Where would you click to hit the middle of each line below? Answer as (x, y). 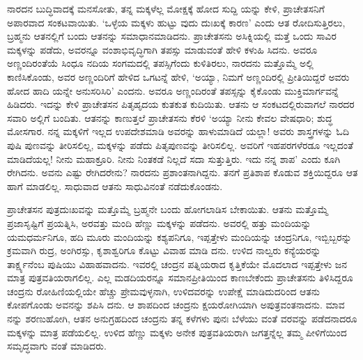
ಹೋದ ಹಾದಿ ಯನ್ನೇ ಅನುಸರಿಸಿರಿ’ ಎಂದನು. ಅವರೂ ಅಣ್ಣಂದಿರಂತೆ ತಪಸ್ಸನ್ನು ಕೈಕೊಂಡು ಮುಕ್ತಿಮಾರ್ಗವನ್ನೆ (173, 90)
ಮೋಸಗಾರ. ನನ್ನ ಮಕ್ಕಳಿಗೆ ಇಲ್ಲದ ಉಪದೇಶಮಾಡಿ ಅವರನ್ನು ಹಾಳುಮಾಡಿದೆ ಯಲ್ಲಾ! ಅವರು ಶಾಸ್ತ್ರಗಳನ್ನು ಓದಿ (178, 131)
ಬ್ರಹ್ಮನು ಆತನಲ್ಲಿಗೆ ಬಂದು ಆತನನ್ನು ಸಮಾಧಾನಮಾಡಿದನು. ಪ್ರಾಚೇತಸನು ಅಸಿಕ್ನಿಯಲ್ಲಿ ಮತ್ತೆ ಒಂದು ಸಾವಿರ (172, 36)
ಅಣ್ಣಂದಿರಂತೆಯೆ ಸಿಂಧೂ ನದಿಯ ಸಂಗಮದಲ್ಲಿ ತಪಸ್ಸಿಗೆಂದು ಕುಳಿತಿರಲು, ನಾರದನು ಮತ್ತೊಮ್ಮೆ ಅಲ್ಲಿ (160, 63)
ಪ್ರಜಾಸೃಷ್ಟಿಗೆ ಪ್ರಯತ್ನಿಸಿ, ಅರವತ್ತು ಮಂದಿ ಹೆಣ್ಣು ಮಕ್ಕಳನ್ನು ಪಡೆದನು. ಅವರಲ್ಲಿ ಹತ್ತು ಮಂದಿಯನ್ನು (159, 222)
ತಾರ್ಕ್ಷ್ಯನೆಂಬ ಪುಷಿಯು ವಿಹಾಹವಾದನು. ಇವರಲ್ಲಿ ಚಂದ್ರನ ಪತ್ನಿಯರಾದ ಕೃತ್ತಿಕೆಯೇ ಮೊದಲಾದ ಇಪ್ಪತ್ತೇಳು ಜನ (177, 264)
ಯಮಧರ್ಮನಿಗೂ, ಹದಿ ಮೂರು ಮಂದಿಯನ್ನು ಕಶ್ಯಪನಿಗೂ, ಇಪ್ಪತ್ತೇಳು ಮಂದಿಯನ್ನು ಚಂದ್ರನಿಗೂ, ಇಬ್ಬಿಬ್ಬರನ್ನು (179, 236)
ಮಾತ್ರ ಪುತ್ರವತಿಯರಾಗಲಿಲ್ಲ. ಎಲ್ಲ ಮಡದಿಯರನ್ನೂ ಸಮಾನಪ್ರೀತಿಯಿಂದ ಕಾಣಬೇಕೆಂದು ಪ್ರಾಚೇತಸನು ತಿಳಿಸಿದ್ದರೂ (180, 277)
